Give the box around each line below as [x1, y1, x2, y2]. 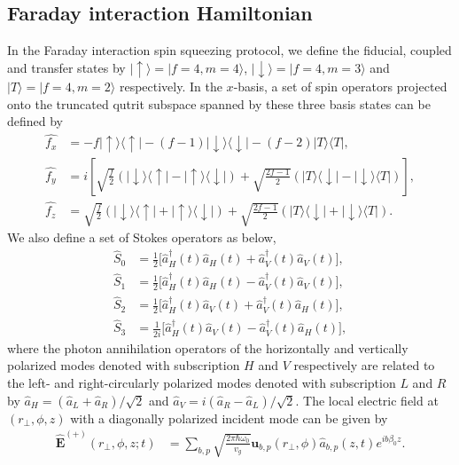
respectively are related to [293, 356, 435, 374]
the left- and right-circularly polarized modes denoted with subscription [7, 373, 396, 391]
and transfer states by [7, 58, 126, 76]
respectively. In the [119, 77, 222, 96]
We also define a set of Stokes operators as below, [7, 228, 276, 247]
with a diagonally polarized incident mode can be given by [70, 408, 388, 427]
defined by [7, 112, 64, 130]
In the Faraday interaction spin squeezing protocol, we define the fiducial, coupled [7, 41, 452, 59]
